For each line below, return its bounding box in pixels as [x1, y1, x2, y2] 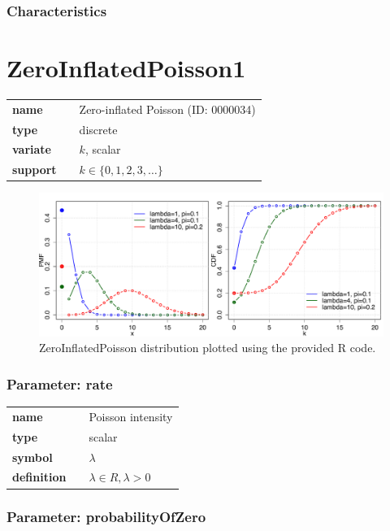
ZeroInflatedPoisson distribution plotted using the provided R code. [39, 339, 376, 356]
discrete [79, 120, 118, 137]
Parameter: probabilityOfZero [6, 507, 206, 527]
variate [12, 141, 51, 158]
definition [12, 468, 67, 485]
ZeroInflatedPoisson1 [6, 51, 246, 85]
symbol [12, 448, 53, 465]
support [12, 161, 57, 178]
